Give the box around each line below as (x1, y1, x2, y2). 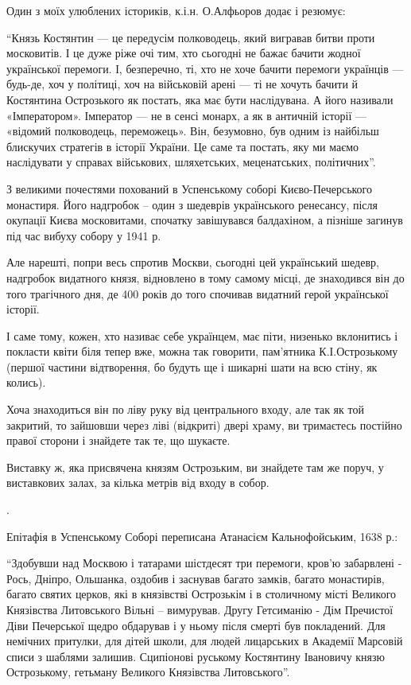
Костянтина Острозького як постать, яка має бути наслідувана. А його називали (6, 91, 394, 107)
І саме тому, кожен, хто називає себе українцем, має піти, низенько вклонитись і (6, 327, 398, 344)
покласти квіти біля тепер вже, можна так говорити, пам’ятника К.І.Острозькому (6, 343, 398, 360)
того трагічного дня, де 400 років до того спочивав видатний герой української (6, 285, 389, 302)
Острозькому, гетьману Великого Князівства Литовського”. (6, 664, 290, 680)
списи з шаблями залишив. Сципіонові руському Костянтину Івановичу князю (6, 648, 386, 664)
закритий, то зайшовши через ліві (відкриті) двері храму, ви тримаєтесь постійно (6, 416, 402, 433)
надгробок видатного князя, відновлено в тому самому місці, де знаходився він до (6, 269, 405, 286)
